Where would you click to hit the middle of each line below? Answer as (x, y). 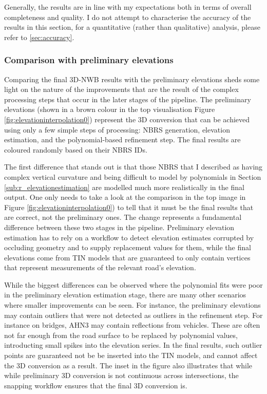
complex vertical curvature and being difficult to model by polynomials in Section (133, 176)
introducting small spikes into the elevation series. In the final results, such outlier (133, 345)
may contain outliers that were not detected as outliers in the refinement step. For (133, 315)
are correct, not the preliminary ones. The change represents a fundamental (123, 217)
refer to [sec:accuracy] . (39, 37)
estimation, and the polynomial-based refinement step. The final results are (122, 139)
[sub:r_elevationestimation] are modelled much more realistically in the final (124, 187)
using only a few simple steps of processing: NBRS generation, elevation (117, 129)
